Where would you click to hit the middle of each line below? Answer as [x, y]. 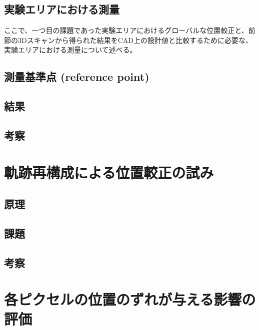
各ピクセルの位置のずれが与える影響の [130, 299]
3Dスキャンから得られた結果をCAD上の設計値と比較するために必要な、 [135, 40]
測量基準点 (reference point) [77, 77]
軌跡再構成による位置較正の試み [109, 172]
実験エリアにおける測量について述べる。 [70, 50]
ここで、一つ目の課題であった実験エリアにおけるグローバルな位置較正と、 [126, 30]
